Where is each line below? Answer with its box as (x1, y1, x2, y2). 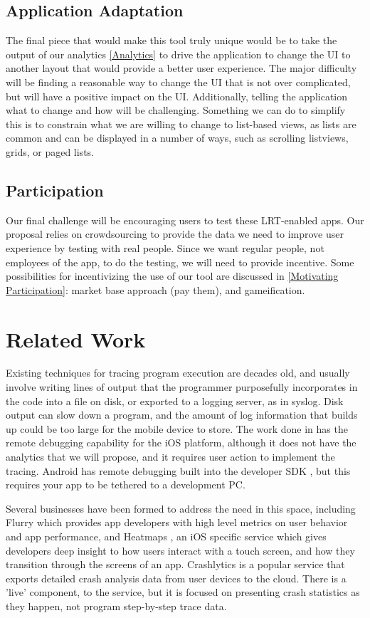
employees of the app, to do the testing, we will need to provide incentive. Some (6, 254, 354, 269)
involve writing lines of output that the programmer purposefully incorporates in (6, 379, 358, 394)
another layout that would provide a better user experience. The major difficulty (6, 61, 357, 75)
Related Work (6, 324, 146, 353)
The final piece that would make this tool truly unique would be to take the (6, 33, 337, 48)
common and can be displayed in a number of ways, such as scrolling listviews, (6, 130, 349, 145)
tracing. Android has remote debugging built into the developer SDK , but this (6, 463, 351, 478)
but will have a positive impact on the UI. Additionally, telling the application (6, 88, 348, 103)
